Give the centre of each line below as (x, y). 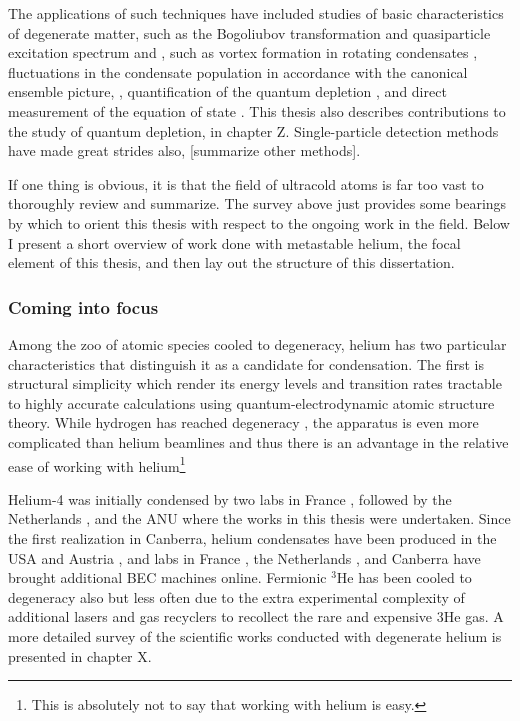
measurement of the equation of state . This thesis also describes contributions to (257, 110)
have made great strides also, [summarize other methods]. (184, 150)
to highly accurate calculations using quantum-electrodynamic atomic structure (251, 402)
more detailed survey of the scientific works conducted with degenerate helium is (255, 635)
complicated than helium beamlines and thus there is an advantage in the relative (258, 441)
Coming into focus (83, 306)
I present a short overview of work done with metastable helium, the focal (234, 242)
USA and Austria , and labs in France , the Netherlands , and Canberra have (244, 557)
